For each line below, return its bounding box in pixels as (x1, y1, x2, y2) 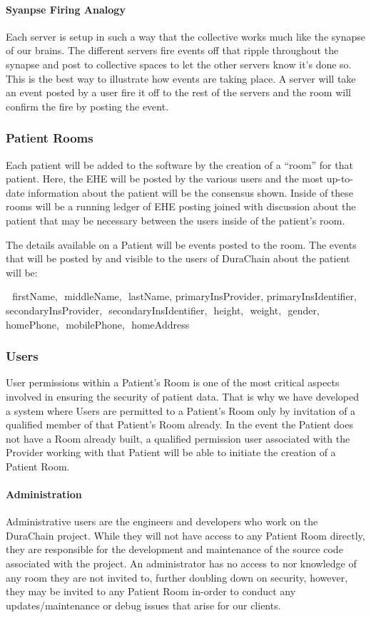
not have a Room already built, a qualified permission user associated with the (6, 431, 350, 446)
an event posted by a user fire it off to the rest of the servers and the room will (6, 85, 351, 100)
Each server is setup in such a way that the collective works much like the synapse (6, 29, 365, 43)
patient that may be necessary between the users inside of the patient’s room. (6, 212, 345, 227)
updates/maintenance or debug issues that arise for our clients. (6, 597, 281, 612)
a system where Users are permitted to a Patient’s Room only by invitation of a (6, 403, 356, 418)
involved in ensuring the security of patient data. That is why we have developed (6, 388, 359, 403)
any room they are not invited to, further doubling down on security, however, (6, 570, 348, 584)
